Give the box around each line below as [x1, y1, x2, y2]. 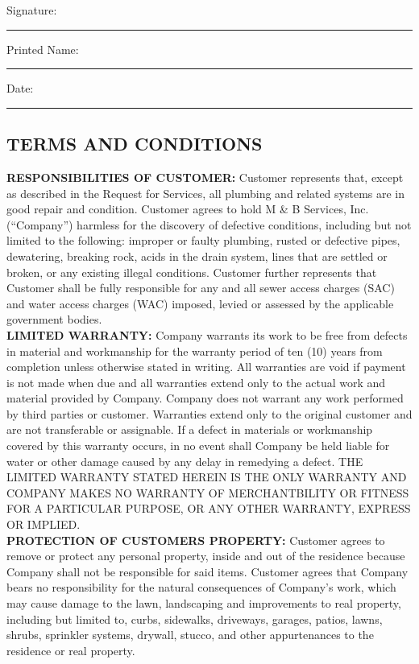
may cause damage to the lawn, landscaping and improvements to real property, [6, 595, 401, 612]
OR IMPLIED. [6, 516, 81, 533]
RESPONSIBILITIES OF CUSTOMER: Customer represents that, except [6, 168, 404, 185]
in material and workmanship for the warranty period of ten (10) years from [6, 342, 383, 359]
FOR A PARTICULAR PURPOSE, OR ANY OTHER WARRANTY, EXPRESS [6, 500, 411, 517]
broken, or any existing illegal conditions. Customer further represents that [6, 263, 377, 280]
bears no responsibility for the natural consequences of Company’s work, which [6, 579, 396, 596]
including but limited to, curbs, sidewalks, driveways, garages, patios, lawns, [6, 610, 383, 627]
